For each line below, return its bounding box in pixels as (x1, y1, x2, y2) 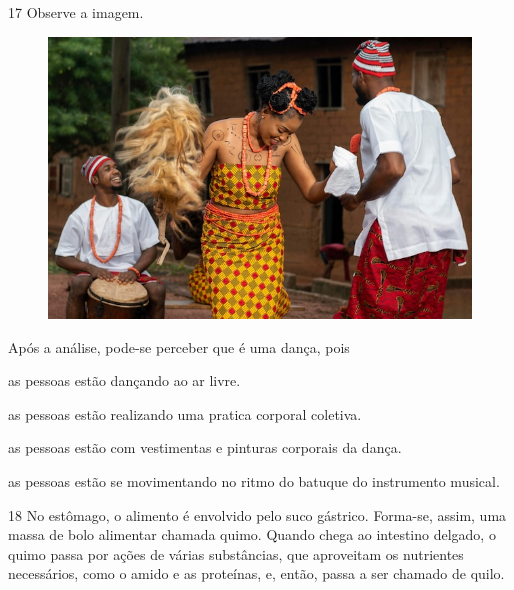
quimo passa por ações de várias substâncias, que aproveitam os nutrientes (8, 543, 464, 564)
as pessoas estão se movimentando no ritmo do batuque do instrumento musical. (8, 471, 500, 491)
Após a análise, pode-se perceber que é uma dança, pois (8, 336, 350, 357)
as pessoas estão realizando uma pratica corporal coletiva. (8, 403, 362, 424)
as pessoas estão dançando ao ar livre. (8, 370, 241, 391)
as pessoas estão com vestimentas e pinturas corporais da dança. (8, 437, 402, 458)
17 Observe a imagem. (8, 2, 144, 22)
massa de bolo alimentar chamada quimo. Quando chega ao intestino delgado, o (8, 524, 496, 545)
